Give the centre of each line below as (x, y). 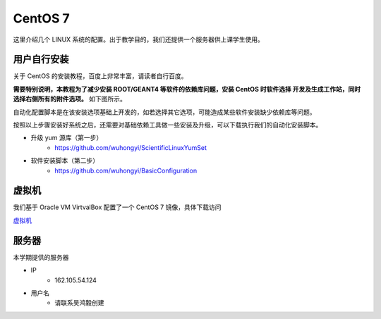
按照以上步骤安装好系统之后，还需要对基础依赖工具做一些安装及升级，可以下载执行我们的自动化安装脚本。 (168, 125)
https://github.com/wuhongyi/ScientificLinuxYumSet (131, 147)
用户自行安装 (41, 60)
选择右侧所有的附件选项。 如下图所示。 (69, 99)
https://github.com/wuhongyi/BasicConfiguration (126, 170)
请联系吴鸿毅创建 (79, 303)
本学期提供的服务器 (41, 257)
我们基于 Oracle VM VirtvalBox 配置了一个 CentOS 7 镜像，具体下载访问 (117, 207)
